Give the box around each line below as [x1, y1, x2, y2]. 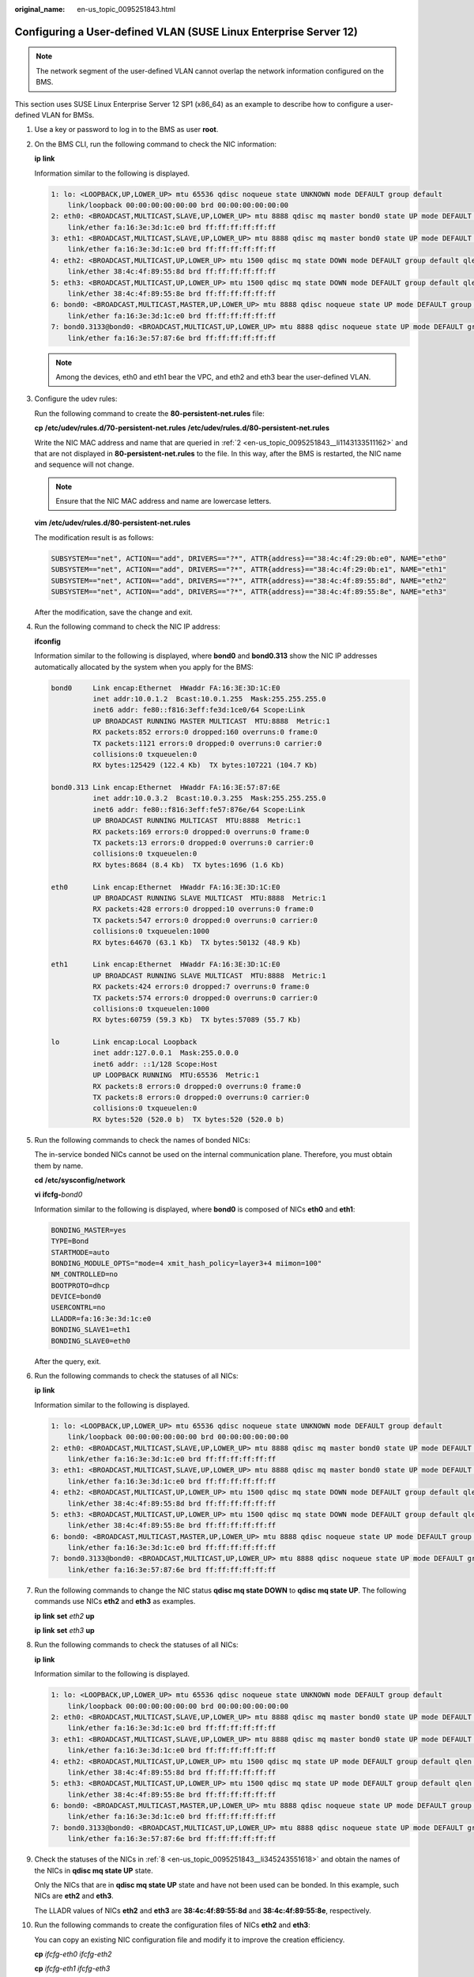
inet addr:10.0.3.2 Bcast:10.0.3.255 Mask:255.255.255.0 [92, 794, 326, 803]
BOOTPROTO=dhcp [51, 1281, 110, 1290]
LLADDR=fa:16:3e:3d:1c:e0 [51, 1314, 152, 1323]
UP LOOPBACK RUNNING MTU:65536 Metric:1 [92, 1071, 260, 1079]
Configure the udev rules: [34, 394, 118, 403]
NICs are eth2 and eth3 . [34, 1891, 114, 1901]
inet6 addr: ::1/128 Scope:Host [92, 1060, 218, 1068]
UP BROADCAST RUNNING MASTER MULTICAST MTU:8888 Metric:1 [92, 716, 331, 725]
